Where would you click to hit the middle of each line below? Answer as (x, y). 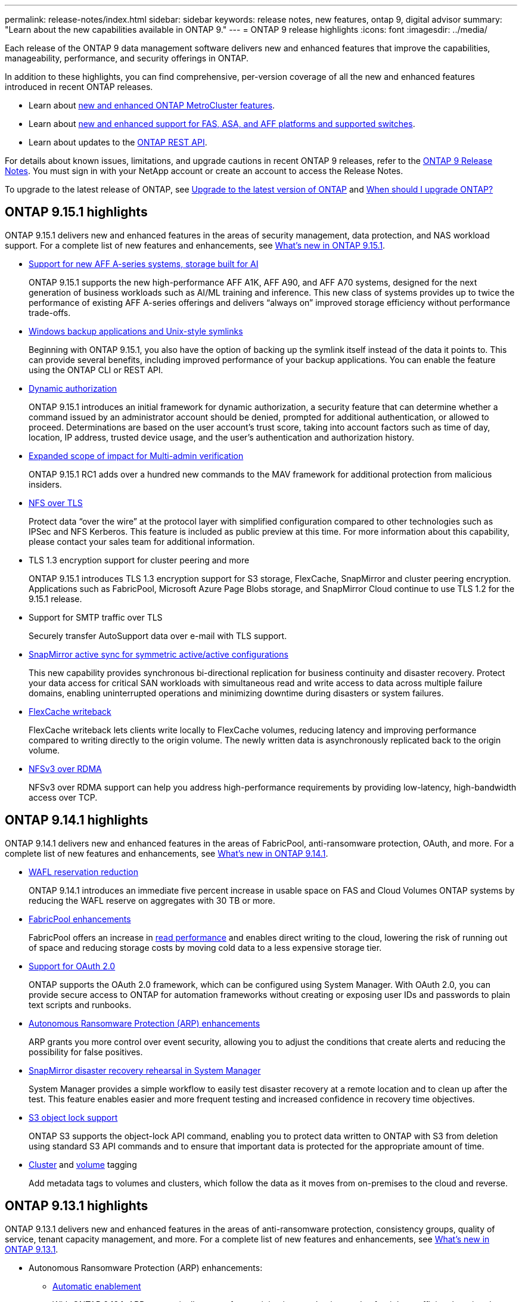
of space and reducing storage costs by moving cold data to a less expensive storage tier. (205, 947)
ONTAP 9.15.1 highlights (76, 212)
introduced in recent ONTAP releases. (79, 87)
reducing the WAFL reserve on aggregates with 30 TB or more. (152, 900)
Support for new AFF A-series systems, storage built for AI (144, 263)
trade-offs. (50, 312)
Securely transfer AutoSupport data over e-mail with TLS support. (158, 635)
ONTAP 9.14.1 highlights (77, 820)
